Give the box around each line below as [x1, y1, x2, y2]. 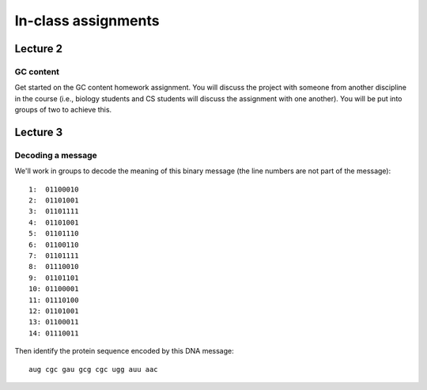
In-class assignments [14, 12, 160, 29]
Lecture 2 [14, 42, 63, 55]
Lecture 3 [14, 125, 63, 138]
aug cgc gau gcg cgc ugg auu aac [28, 365, 158, 373]
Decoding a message [14, 150, 98, 161]
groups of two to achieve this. [14, 105, 112, 115]
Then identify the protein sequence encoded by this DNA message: [14, 346, 234, 356]
